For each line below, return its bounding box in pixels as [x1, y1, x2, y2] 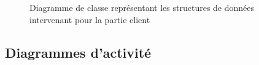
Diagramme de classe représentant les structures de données [29, 1, 255, 13]
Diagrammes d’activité [5, 43, 152, 61]
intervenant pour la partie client [29, 13, 150, 26]
